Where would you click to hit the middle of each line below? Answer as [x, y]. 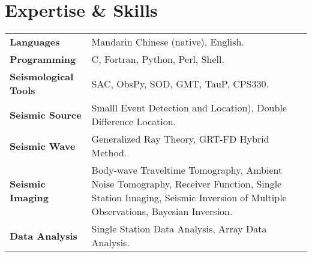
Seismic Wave [43, 146]
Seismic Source [46, 114]
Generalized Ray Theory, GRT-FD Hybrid [180, 139]
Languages [35, 42]
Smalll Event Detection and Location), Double [189, 108]
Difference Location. [134, 122]
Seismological [42, 77]
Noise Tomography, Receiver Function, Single [187, 184]
